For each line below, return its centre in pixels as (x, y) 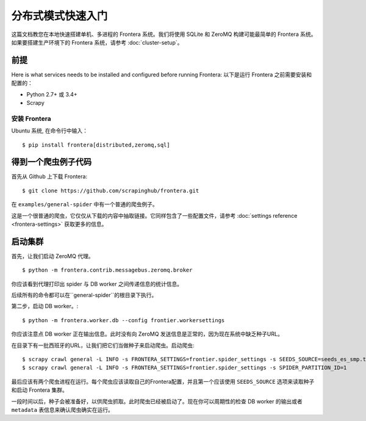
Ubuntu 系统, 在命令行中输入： (50, 131)
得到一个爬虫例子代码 (51, 162)
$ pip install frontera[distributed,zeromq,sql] (96, 145)
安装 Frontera (31, 118)
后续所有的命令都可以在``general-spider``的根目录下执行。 (84, 295)
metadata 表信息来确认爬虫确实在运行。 (63, 410)
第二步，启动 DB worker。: (45, 306)
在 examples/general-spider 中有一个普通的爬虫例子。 (84, 204)
